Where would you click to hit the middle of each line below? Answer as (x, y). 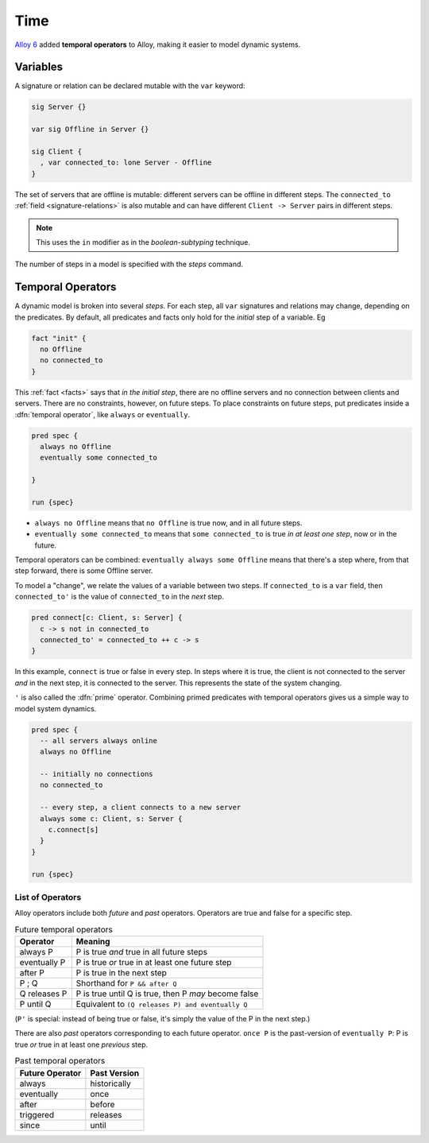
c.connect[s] (73, 830)
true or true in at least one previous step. (81, 1044)
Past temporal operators (60, 1061)
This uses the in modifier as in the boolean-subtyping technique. (143, 242)
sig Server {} (59, 107)
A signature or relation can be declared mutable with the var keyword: (130, 86)
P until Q (35, 1004)
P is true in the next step (121, 973)
